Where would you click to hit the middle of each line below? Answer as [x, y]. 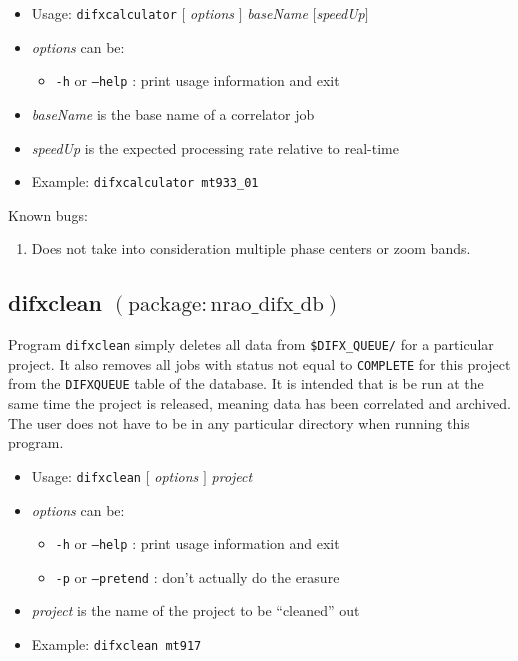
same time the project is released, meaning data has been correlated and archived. [259, 403]
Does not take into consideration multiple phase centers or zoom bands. [251, 248]
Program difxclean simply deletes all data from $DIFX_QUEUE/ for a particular [251, 344]
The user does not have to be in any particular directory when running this [239, 422]
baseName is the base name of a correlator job [173, 113]
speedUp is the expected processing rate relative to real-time [215, 147]
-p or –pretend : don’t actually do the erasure [197, 576]
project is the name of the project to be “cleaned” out [195, 610]
